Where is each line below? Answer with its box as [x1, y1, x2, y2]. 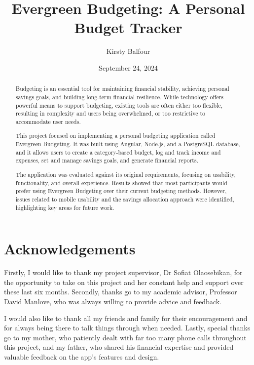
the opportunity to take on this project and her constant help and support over [4, 277, 244, 287]
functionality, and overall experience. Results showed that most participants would [15, 178, 227, 187]
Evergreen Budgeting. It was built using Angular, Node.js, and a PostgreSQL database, [15, 140, 240, 148]
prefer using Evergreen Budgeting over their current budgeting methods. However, [15, 187, 227, 195]
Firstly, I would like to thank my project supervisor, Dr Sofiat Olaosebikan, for [4, 267, 243, 278]
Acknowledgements [4, 239, 136, 259]
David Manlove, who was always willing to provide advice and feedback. [4, 296, 221, 306]
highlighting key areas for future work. [15, 203, 114, 211]
